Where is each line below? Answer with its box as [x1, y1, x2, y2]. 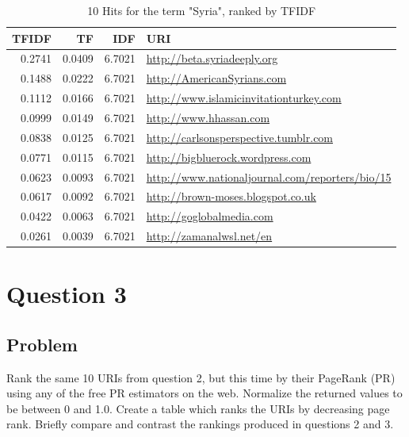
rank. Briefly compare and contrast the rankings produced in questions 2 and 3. [6, 416, 394, 432]
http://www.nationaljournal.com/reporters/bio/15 [146, 168, 392, 185]
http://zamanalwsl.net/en [146, 228, 273, 244]
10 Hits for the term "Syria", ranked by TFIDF [87, 2, 316, 18]
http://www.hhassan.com [146, 109, 270, 125]
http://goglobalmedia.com [146, 208, 273, 224]
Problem [6, 332, 78, 356]
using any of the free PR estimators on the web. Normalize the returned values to [6, 385, 403, 401]
